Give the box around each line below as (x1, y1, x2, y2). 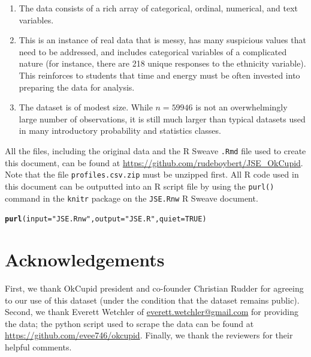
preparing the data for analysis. (19, 80, 135, 93)
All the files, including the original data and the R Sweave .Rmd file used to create (5, 144, 306, 157)
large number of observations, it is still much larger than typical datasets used (19, 112, 306, 125)
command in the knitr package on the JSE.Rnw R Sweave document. (5, 191, 258, 204)
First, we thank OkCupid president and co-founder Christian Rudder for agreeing (5, 281, 304, 294)
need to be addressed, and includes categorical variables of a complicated (19, 45, 287, 58)
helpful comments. (5, 340, 72, 353)
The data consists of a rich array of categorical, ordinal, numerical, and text (19, 2, 298, 14)
